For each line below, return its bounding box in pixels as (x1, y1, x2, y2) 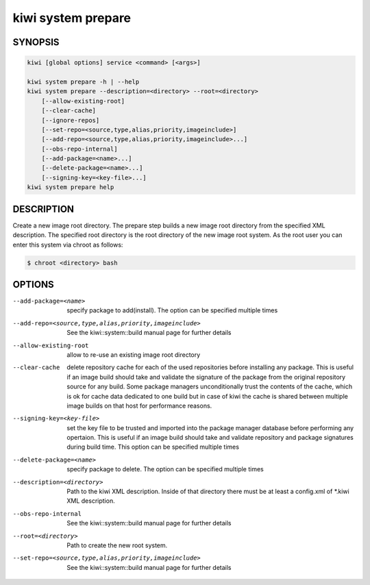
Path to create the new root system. (66, 541, 168, 549)
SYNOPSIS (12, 36, 60, 48)
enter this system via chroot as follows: (12, 240, 123, 249)
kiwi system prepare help (27, 184, 114, 191)
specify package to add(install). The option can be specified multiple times (66, 306, 278, 314)
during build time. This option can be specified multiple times (66, 443, 240, 451)
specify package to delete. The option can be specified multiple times (66, 465, 264, 473)
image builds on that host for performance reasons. (66, 401, 212, 410)
